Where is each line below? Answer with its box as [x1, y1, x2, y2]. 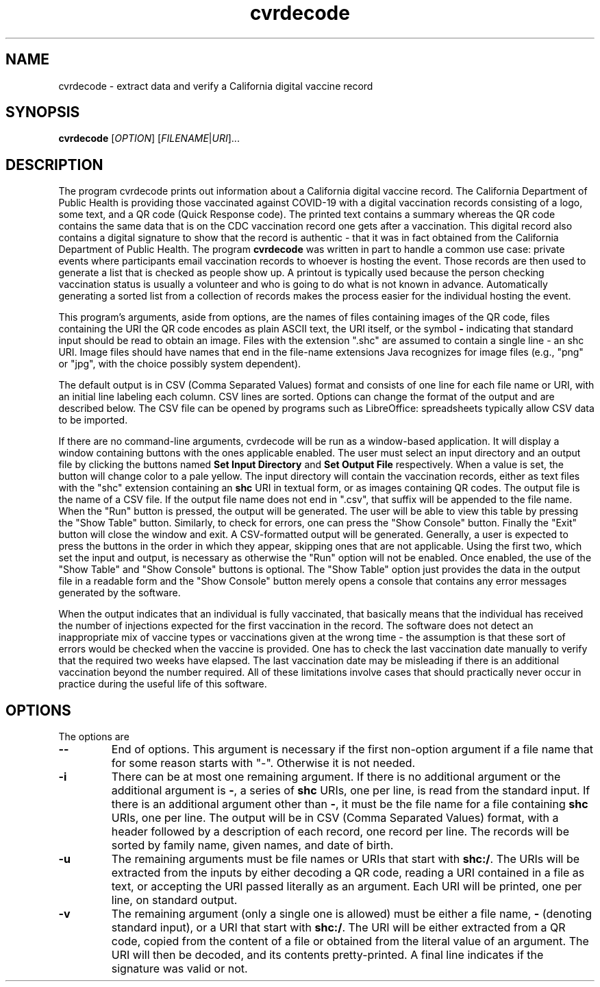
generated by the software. [58, 587, 181, 599]
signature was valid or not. [111, 962, 248, 976]
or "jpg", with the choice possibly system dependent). [58, 358, 301, 370]
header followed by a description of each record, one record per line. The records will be [111, 825, 569, 839]
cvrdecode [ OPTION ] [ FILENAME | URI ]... [58, 132, 240, 145]
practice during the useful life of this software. [58, 678, 267, 690]
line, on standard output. [111, 893, 238, 907]
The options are [58, 731, 129, 743]
